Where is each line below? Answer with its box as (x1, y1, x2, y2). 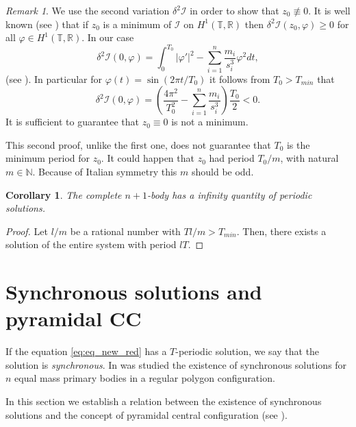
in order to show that (190, 3, 279, 17)
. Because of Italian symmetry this (32, 164, 177, 178)
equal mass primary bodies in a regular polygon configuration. (14, 371, 275, 385)
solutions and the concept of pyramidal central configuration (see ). (5, 407, 288, 422)
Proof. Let (5, 223, 48, 238)
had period (209, 151, 255, 165)
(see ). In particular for (5, 71, 102, 86)
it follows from (209, 71, 270, 86)
